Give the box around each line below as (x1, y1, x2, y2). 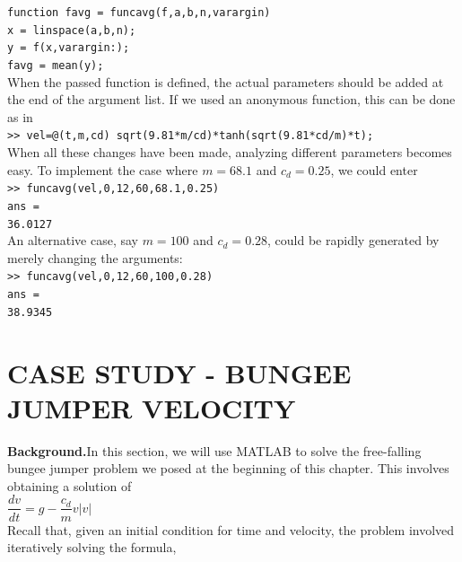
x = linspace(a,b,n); (7, 23, 136, 37)
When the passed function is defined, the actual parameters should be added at (7, 72, 444, 91)
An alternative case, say (7, 231, 139, 250)
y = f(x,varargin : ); (7, 41, 130, 55)
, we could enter (330, 160, 418, 179)
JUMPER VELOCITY (7, 389, 296, 426)
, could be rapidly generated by (267, 231, 440, 250)
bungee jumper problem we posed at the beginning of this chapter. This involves (7, 459, 449, 478)
